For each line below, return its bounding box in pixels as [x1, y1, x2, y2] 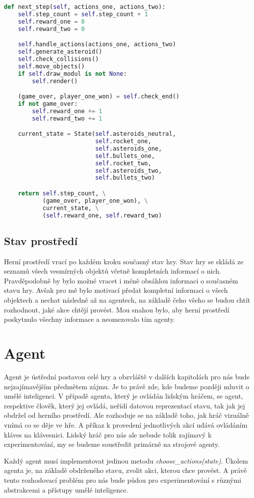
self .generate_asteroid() [18, 48, 102, 56]
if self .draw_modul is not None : [18, 70, 127, 77]
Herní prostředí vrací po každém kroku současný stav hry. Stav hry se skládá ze [4, 256, 244, 266]
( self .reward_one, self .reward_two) [42, 212, 162, 219]
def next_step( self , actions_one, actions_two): [4, 3, 166, 10]
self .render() [32, 77, 78, 85]
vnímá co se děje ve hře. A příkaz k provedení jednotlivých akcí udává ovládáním [4, 419, 248, 430]
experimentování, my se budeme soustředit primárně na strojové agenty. [4, 439, 220, 449]
